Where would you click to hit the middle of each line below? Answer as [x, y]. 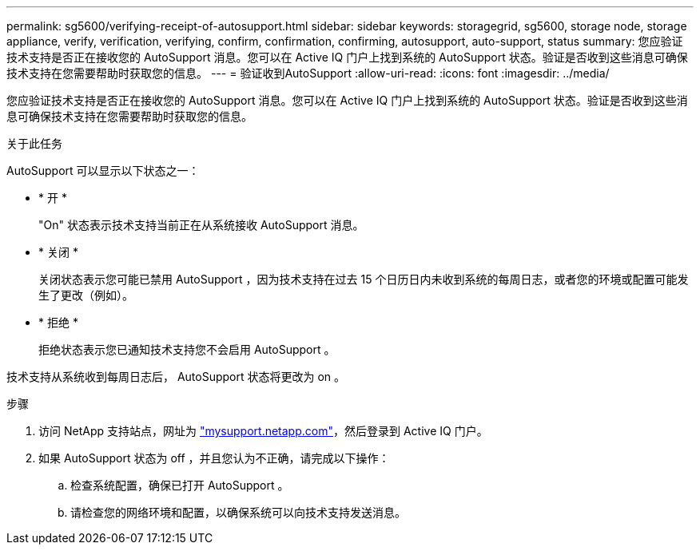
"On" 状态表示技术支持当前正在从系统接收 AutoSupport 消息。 [201, 225]
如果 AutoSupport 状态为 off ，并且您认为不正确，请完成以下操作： [214, 458]
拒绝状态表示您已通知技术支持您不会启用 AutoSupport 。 [187, 349]
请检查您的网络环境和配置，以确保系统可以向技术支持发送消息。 [238, 512]
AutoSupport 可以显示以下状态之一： [103, 170]
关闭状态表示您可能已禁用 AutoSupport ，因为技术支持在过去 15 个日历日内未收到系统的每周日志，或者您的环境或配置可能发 [364, 279]
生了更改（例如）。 [86, 295]
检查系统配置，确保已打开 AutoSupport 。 [180, 485]
